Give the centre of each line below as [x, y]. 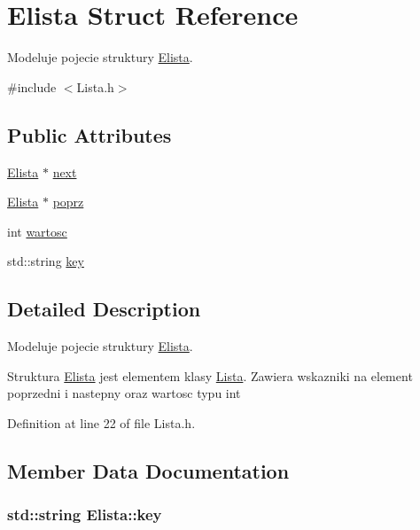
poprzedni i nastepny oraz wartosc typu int [124, 393]
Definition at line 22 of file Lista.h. [101, 422]
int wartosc [37, 231]
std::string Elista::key [85, 514]
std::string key [46, 261]
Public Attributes [89, 134]
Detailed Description [104, 309]
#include [32, 86]
